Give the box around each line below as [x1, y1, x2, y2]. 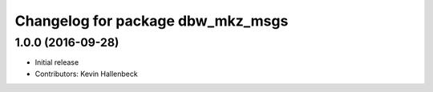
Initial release [34, 58, 79, 67]
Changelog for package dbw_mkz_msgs [14, 12, 289, 30]
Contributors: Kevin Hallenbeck [34, 69, 138, 78]
